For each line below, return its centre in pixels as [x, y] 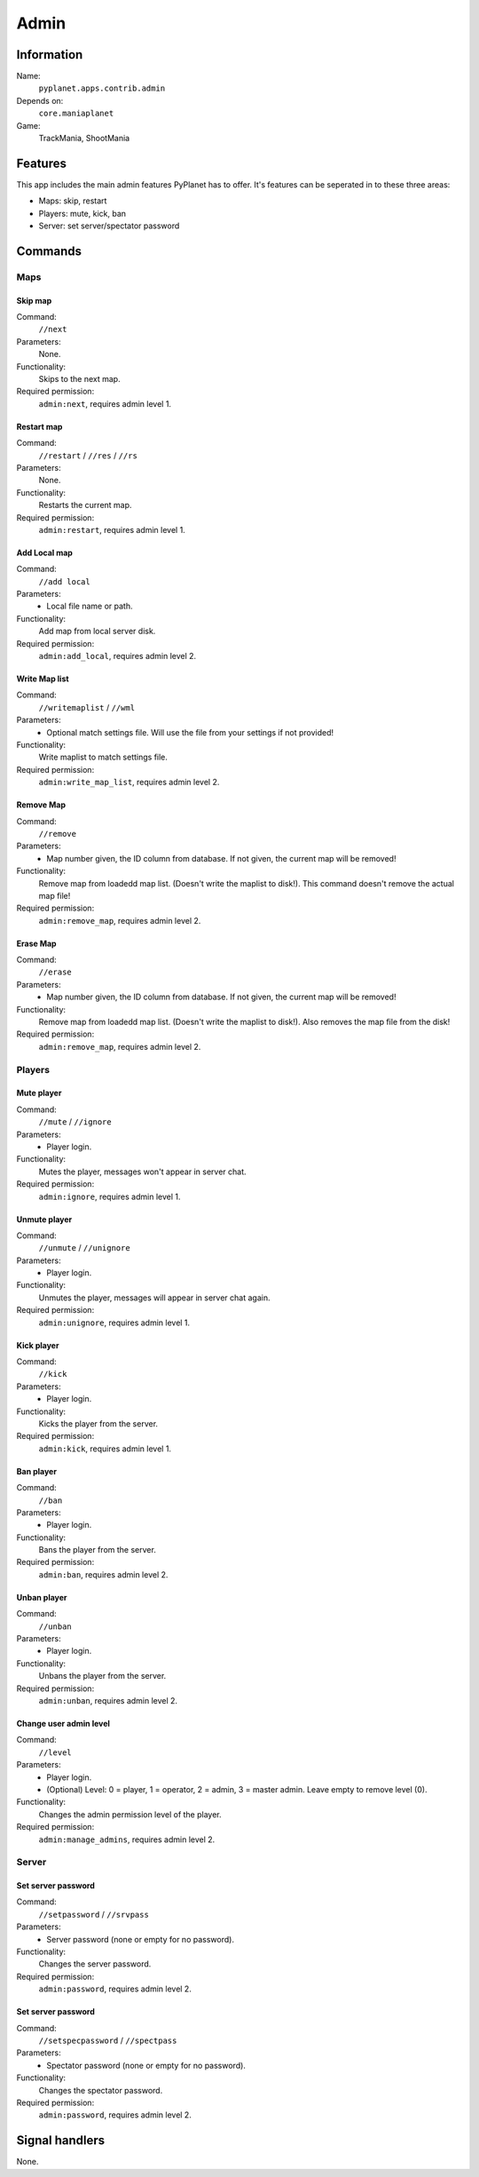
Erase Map [36, 943]
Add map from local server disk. [97, 632]
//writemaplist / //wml [87, 707]
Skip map [34, 300]
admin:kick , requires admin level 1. [105, 1449]
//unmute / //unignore [84, 1248]
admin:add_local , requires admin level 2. [118, 656]
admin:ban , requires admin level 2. [103, 1574]
